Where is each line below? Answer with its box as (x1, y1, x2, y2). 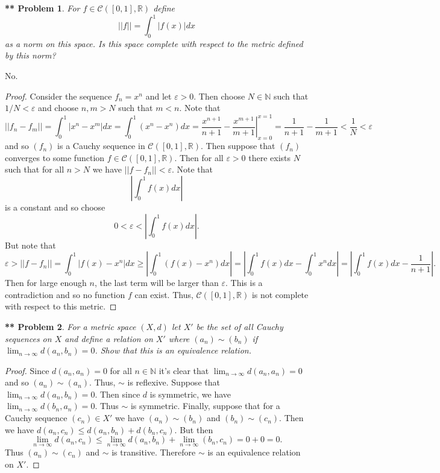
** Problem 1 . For (5, 2, 80, 14)
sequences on (5, 332, 52, 344)
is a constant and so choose (5, 200, 105, 213)
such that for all (5, 163, 64, 176)
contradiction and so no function (5, 288, 125, 300)
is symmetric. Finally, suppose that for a (130, 399, 280, 412)
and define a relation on (64, 332, 153, 344)
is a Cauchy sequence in (57, 139, 145, 152)
